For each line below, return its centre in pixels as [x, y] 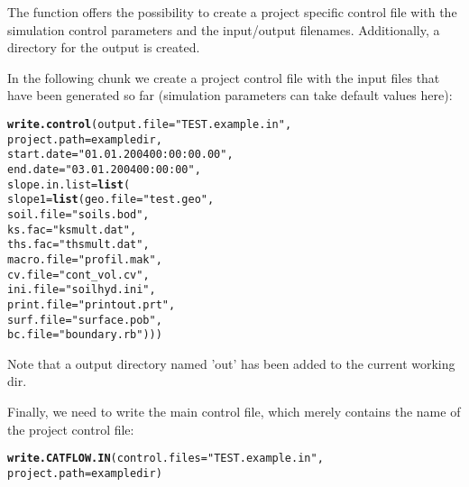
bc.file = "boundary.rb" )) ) [85, 335]
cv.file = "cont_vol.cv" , [78, 275]
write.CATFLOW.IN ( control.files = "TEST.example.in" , [166, 459]
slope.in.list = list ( [69, 184]
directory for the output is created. [104, 47]
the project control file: [71, 429]
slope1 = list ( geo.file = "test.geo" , [111, 200]
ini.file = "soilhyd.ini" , [82, 290]
